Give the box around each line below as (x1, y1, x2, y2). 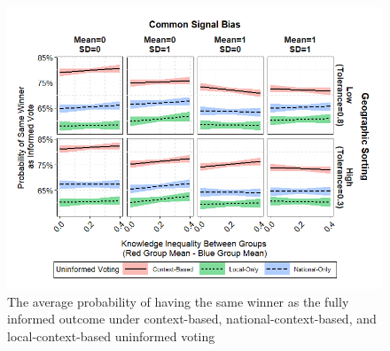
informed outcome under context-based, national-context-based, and (7, 309, 377, 328)
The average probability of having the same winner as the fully (7, 292, 349, 310)
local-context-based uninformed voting (7, 326, 215, 345)
